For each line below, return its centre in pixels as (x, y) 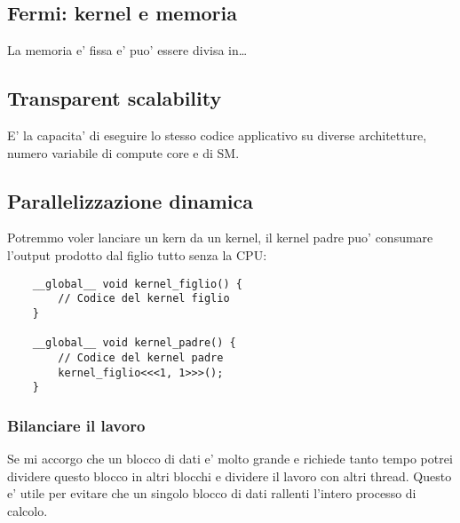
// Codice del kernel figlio (144, 299)
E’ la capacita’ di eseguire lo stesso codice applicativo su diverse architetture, (217, 135)
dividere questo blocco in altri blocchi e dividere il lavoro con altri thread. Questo (230, 475)
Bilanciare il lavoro (76, 425)
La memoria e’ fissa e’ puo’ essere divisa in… (127, 50)
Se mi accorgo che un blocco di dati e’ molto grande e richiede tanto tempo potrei (230, 459)
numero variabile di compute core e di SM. (123, 152)
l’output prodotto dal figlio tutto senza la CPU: (137, 254)
